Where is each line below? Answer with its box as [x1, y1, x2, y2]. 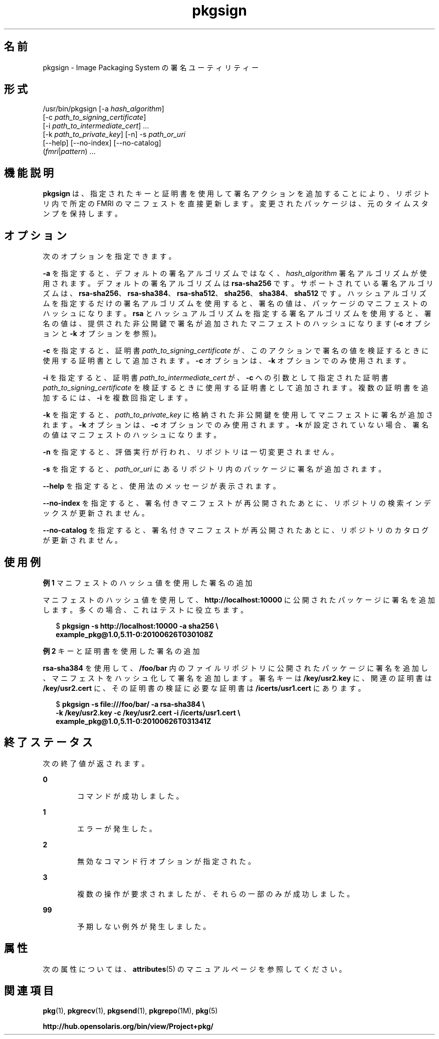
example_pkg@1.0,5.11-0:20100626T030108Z [56, 630, 213, 639]
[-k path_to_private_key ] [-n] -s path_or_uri [43, 130, 185, 139]
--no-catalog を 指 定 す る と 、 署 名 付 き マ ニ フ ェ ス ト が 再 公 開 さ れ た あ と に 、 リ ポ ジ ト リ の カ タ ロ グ [43, 526, 429, 535]
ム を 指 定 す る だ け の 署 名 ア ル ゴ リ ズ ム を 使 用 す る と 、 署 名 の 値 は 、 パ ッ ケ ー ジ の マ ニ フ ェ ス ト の [43, 299, 427, 308]
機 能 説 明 [4, 166, 54, 179]
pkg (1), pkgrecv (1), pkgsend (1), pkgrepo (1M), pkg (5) [43, 1006, 218, 1015]
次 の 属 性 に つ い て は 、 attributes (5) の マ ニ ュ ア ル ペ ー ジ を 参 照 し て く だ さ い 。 [43, 964, 346, 973]
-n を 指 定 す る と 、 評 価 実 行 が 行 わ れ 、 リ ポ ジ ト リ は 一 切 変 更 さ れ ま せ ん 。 [43, 448, 338, 457]
